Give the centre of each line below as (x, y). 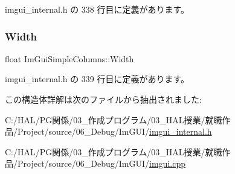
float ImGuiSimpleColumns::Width (69, 58)
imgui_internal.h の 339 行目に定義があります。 (97, 79)
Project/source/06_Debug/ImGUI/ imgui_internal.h (114, 131)
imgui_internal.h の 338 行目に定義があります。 (97, 9)
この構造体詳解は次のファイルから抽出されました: (103, 99)
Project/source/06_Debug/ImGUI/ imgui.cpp (101, 163)
